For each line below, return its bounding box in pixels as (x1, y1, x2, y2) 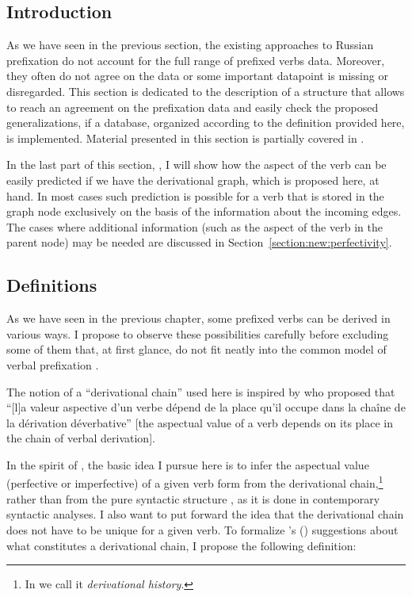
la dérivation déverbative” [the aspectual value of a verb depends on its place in (6, 414, 394, 431)
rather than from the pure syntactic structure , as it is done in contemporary (6, 490, 380, 507)
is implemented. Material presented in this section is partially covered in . (6, 129, 364, 146)
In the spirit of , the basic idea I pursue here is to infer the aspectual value (6, 456, 369, 473)
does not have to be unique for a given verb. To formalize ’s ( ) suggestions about (6, 521, 399, 538)
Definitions (6, 273, 97, 297)
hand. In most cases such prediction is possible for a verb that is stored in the (6, 187, 384, 204)
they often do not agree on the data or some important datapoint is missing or (6, 67, 388, 84)
